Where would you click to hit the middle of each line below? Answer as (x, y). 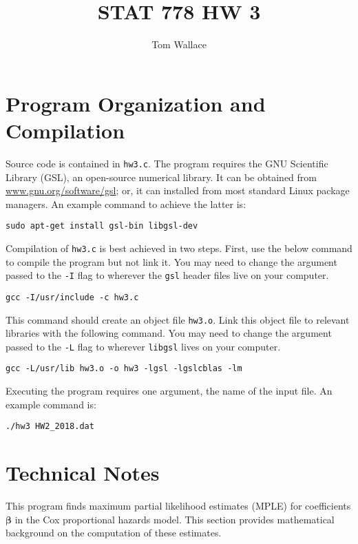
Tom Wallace (179, 44)
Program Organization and (136, 103)
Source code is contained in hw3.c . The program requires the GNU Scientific (167, 163)
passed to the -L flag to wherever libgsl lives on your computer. (143, 346)
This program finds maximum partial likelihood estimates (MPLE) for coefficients (178, 506)
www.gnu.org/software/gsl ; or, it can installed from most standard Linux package (178, 190)
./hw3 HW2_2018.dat (50, 427)
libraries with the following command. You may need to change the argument (169, 333)
